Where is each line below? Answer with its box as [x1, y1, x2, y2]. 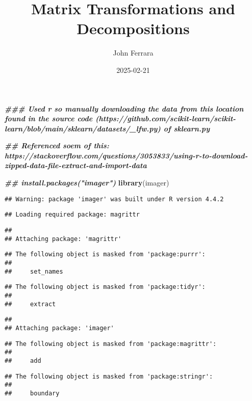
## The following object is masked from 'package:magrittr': [5, 340, 217, 347]
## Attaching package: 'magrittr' [5, 235, 122, 243]
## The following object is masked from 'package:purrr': [5, 251, 206, 258]
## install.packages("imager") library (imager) [5, 177, 169, 188]
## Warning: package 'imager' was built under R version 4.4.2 [5, 195, 224, 203]
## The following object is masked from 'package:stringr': [5, 372, 213, 380]
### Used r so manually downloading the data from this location [5, 103, 244, 114]
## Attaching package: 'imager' [5, 324, 114, 332]
